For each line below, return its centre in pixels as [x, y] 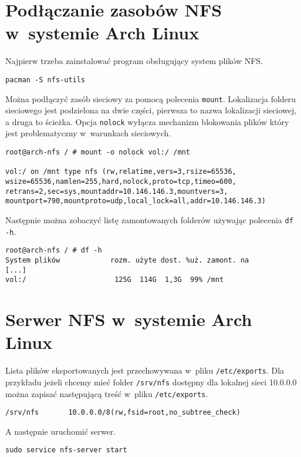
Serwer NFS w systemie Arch [129, 319]
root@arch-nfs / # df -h [54, 251]
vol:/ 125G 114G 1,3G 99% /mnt [115, 280]
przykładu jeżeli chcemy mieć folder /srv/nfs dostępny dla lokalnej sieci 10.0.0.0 [151, 382]
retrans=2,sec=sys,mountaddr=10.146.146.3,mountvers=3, [117, 191]
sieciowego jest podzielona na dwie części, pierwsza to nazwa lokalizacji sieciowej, [151, 110]
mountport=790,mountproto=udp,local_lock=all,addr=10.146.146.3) [136, 201]
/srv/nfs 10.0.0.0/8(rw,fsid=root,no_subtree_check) [123, 413]
